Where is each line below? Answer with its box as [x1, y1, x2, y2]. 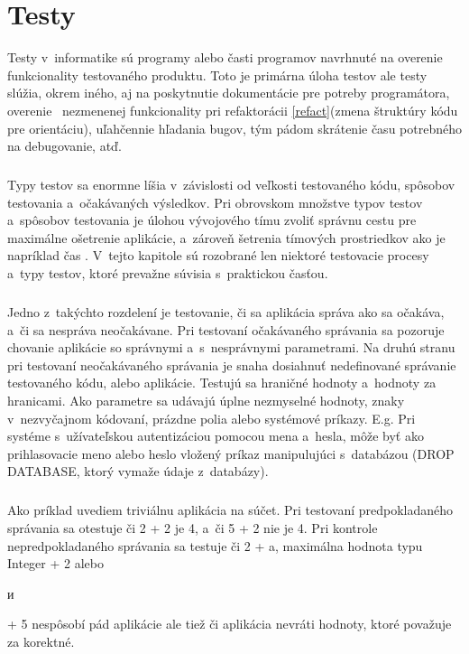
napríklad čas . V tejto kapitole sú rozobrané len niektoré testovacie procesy [7, 246, 429, 265]
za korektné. [7, 631, 75, 650]
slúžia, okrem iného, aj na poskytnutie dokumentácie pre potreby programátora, [7, 83, 450, 102]
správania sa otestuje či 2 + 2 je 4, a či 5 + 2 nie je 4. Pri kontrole [7, 518, 378, 537]
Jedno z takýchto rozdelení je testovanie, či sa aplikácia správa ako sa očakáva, [7, 303, 445, 321]
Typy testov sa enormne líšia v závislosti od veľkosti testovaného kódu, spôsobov [7, 175, 455, 194]
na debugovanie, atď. [7, 136, 122, 155]
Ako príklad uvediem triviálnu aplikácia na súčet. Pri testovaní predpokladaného [7, 500, 454, 519]
